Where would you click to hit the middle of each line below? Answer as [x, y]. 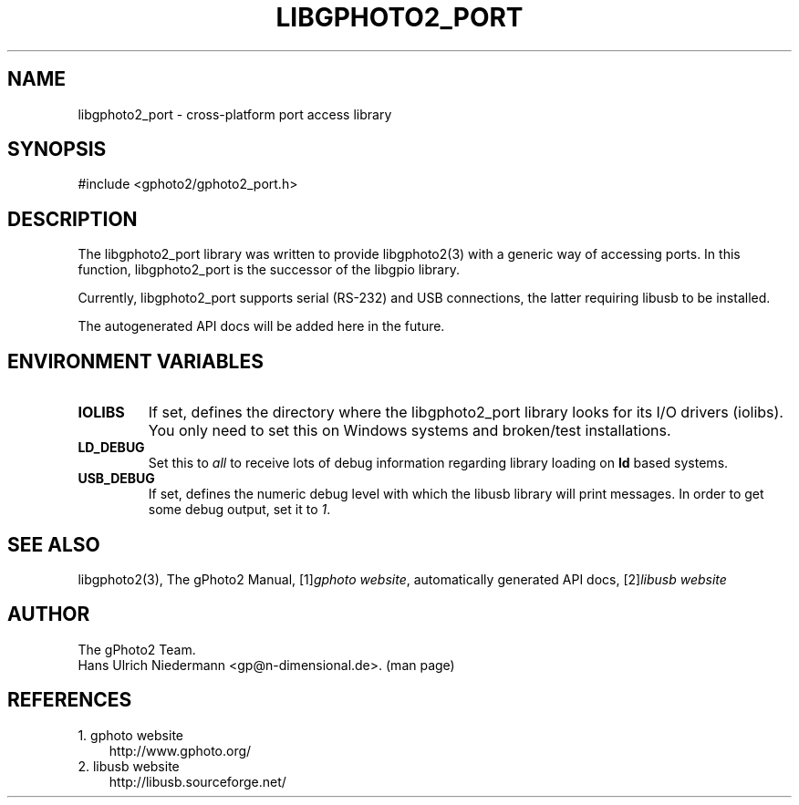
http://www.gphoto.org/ [180, 750]
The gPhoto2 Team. [137, 649]
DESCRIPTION [73, 219]
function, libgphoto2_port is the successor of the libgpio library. [269, 270]
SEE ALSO [54, 544]
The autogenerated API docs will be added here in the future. [261, 326]
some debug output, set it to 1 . [239, 510]
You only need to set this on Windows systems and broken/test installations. [410, 431]
